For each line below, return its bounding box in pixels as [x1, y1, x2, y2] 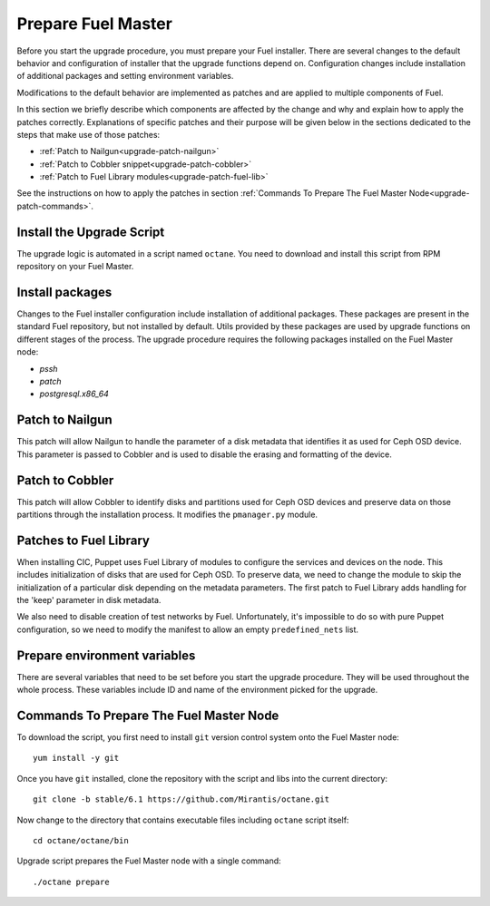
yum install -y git [33, 753, 120, 764]
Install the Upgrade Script [16, 224, 165, 239]
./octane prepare [33, 876, 110, 887]
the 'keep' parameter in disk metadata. [16, 595, 162, 606]
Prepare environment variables [16, 648, 196, 663]
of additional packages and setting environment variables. [16, 71, 234, 82]
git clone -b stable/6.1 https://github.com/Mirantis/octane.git [33, 794, 330, 804]
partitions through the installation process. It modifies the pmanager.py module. [16, 509, 318, 520]
